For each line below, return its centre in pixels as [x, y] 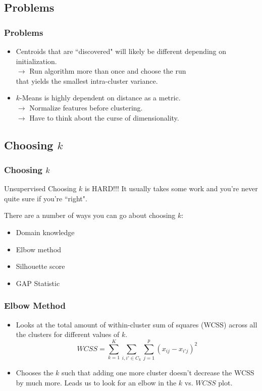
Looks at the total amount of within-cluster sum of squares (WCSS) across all [137, 324]
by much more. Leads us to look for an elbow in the [96, 382]
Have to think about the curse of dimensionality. [104, 117]
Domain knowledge [45, 232]
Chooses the [35, 373]
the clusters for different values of [68, 334]
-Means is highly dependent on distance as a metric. [100, 98]
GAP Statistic [38, 283]
